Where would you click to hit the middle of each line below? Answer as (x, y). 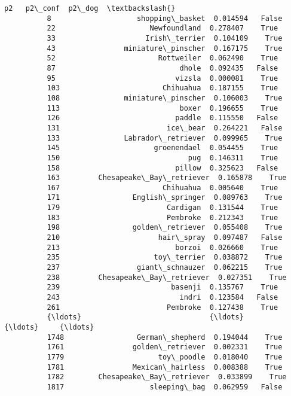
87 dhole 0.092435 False (163, 68)
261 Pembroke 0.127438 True (163, 307)
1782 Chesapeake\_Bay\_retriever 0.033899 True (167, 377)
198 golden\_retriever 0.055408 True (165, 228)
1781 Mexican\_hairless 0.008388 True (165, 367)
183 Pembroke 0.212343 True (163, 217)
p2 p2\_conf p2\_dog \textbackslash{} (90, 8)
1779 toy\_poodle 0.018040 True (165, 357)
